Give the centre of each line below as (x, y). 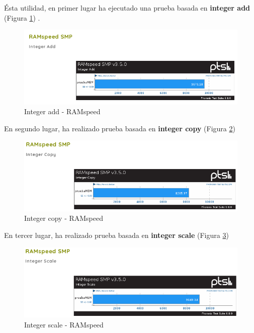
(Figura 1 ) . (22, 17)
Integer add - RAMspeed (62, 111)
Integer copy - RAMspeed (64, 218)
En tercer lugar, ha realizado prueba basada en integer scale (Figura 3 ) (116, 235)
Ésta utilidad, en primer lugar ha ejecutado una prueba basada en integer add (127, 8)
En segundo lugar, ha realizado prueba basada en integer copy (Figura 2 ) (120, 128)
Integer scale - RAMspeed (64, 324)
